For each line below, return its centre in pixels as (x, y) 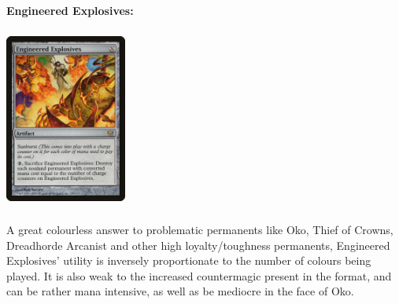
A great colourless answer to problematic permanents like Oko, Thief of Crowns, (200, 229)
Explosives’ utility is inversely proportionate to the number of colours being (189, 260)
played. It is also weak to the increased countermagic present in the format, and (199, 275)
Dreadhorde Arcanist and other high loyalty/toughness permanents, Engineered (198, 245)
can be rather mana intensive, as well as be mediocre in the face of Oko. (180, 291)
